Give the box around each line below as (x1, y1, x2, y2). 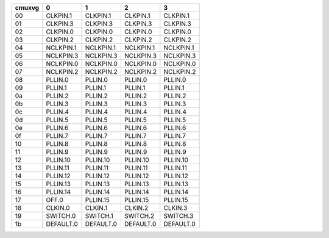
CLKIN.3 (163, 204, 188, 212)
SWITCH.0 (46, 212, 76, 220)
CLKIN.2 (124, 204, 149, 212)
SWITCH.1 (85, 212, 114, 220)
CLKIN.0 (46, 204, 70, 212)
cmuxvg (15, 4, 40, 12)
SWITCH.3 (163, 212, 194, 220)
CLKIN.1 (85, 204, 108, 212)
